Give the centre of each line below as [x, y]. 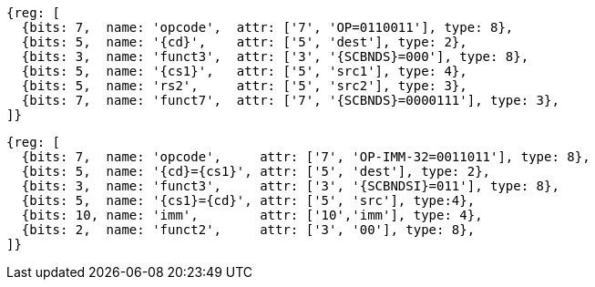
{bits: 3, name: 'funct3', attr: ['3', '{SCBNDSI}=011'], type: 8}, [290, 186]
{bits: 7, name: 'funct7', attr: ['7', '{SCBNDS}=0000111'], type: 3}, [290, 100]
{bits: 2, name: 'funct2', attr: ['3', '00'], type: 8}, [248, 230]
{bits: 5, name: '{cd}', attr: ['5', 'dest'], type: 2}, [244, 42]
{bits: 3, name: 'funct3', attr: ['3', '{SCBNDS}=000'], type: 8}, [275, 56]
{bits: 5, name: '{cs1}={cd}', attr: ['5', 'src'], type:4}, [248, 200]
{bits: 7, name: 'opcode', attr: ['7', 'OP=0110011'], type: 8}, [267, 27]
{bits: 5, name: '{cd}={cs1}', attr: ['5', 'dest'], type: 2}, [256, 171]
